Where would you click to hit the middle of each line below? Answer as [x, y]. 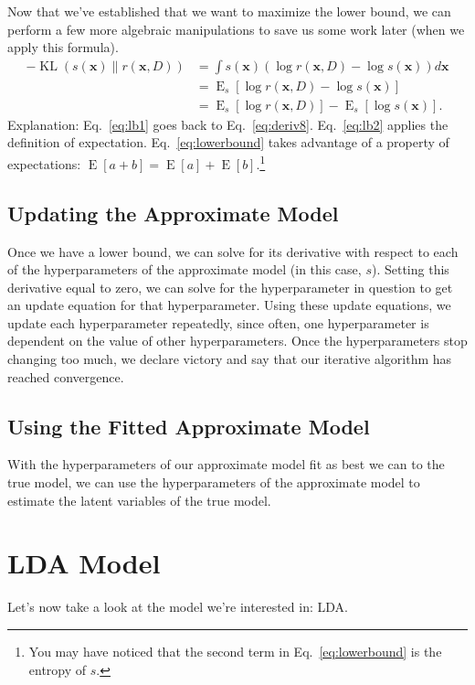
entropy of [58, 669]
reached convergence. [66, 376]
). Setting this [410, 269]
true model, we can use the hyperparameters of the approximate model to [214, 482]
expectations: [44, 163]
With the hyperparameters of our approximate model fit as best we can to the [226, 464]
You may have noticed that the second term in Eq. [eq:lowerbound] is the [235, 651]
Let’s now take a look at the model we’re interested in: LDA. [178, 607]
